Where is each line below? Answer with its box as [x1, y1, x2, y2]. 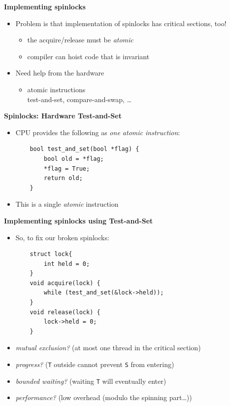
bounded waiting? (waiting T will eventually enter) [15, 375, 166, 386]
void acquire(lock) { [30, 279, 100, 287]
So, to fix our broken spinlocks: [15, 232, 109, 242]
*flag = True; [44, 165, 90, 172]
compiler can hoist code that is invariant [27, 51, 150, 61]
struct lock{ [30, 251, 72, 258]
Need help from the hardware [15, 68, 104, 78]
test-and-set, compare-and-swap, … [27, 94, 132, 104]
